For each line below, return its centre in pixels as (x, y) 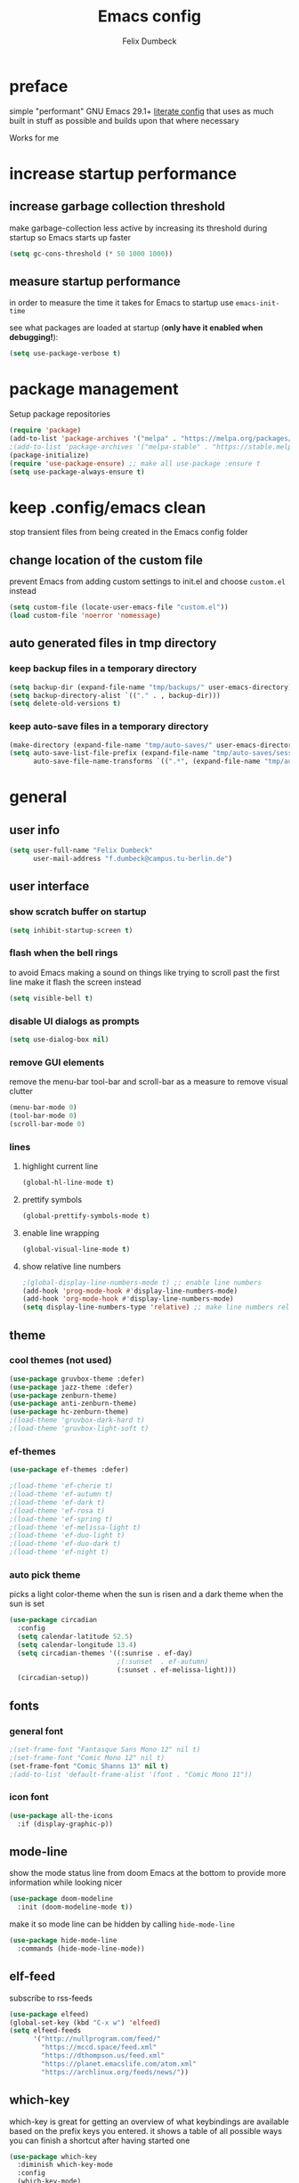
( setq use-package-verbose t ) (65, 353)
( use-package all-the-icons (61, 1815)
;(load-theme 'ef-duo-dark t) (65, 1544)
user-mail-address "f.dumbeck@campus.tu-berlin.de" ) (133, 859)
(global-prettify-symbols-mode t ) (86, 1216)
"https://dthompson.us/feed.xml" (103, 2056)
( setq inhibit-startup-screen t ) (71, 930)
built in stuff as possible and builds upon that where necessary (124, 120)
